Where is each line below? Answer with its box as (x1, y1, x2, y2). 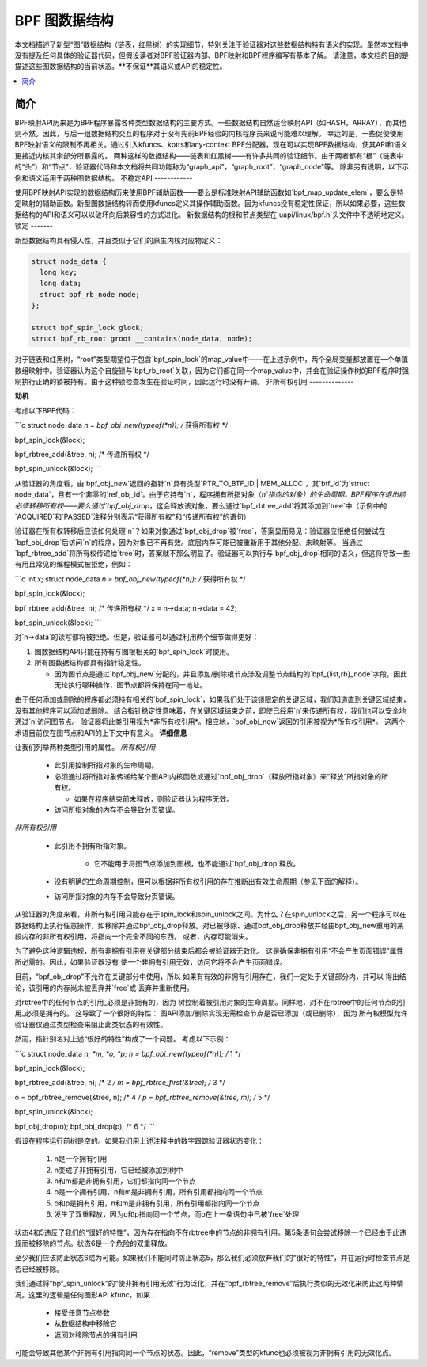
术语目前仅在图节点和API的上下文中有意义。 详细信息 (14, 728, 187, 737)
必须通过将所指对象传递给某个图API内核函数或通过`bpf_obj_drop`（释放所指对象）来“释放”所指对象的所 (54, 771, 389, 781)
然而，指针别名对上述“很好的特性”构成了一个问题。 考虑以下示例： (14, 1034, 231, 1044)
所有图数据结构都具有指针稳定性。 (34, 658, 145, 668)
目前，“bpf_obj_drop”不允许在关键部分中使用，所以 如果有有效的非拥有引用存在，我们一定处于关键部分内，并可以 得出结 (14, 972, 406, 981)
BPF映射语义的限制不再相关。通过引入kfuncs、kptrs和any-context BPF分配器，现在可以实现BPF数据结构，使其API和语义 (14, 139, 408, 150)
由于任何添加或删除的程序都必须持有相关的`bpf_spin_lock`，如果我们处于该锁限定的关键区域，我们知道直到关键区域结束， (14, 695, 410, 704)
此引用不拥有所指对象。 (54, 840, 130, 851)
